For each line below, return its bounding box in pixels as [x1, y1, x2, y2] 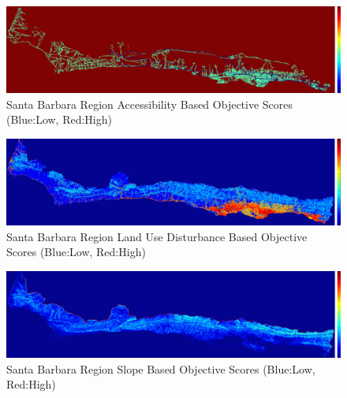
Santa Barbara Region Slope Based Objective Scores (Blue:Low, [6, 360, 315, 377]
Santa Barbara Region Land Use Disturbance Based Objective [6, 228, 308, 244]
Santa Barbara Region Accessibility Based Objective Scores [6, 95, 293, 112]
